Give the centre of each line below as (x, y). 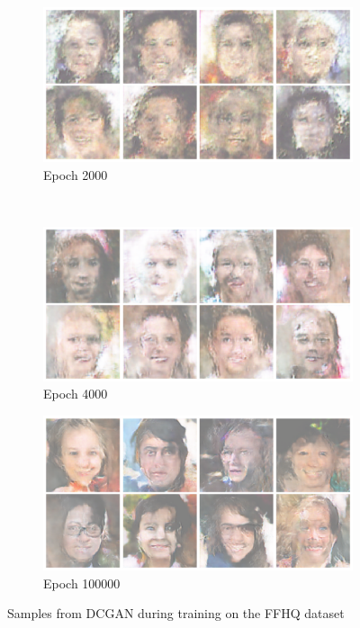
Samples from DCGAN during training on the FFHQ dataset (176, 613)
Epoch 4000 (76, 394)
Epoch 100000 (82, 583)
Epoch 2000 (76, 174)
